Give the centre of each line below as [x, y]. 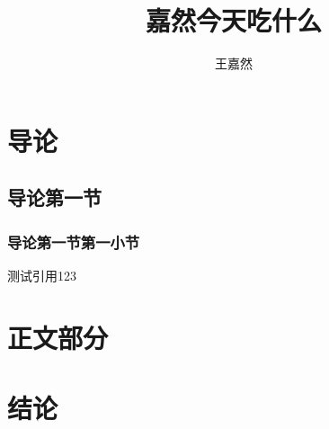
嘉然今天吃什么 [233, 20]
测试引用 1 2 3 [42, 275]
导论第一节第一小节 [74, 241]
